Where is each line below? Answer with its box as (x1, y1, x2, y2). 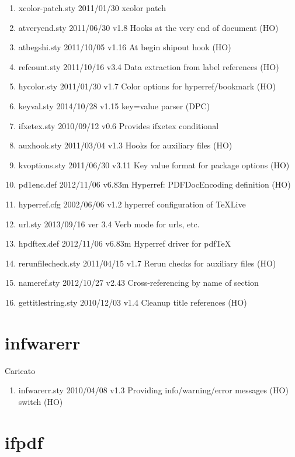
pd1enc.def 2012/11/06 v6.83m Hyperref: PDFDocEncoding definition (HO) (18, 178, 291, 191)
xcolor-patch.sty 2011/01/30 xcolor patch (18, 2, 166, 13)
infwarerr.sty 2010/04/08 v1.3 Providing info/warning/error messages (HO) (18, 384, 289, 396)
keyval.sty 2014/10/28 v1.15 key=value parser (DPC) (18, 99, 210, 112)
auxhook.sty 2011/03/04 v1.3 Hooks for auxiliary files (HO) (18, 139, 232, 151)
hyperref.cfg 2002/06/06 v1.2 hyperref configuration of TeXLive (18, 198, 246, 210)
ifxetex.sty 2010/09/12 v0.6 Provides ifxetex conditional (18, 119, 219, 131)
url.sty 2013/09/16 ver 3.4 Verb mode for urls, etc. (18, 217, 200, 230)
